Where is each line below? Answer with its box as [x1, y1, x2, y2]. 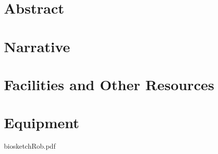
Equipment [4, 113, 79, 133]
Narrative [4, 36, 70, 56]
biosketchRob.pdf [4, 141, 56, 151]
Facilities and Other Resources [4, 74, 215, 94]
